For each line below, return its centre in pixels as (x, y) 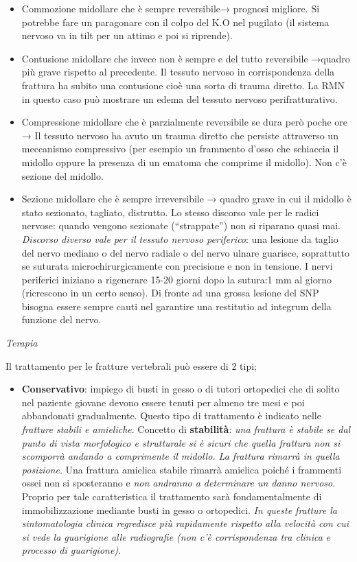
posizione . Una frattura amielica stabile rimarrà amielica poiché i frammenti (182, 469)
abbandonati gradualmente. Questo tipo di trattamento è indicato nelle (171, 415)
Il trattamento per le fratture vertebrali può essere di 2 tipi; (131, 365)
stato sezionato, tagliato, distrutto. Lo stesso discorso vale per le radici (170, 212)
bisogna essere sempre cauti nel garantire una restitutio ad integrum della (176, 306)
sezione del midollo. (62, 175)
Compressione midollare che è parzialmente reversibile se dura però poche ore (185, 122)
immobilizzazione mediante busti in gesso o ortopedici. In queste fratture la (179, 510)
